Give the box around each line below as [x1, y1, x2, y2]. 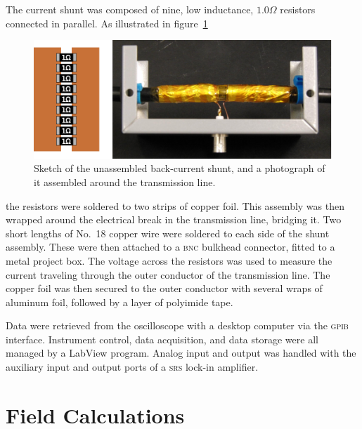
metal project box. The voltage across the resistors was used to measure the [6, 253, 332, 268]
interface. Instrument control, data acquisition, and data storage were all [6, 331, 318, 346]
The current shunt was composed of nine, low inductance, [6, 2, 254, 16]
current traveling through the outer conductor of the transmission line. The [6, 267, 330, 282]
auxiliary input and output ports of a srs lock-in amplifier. [6, 359, 259, 374]
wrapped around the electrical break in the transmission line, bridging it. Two [6, 212, 342, 227]
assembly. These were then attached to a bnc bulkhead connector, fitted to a [6, 239, 335, 254]
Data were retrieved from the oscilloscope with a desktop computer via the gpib [6, 318, 349, 333]
